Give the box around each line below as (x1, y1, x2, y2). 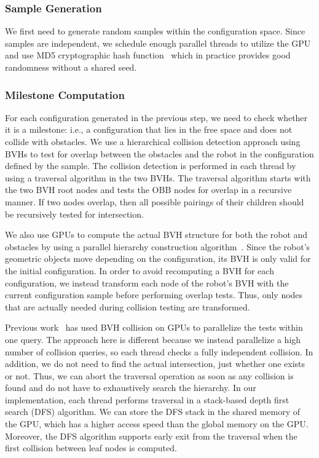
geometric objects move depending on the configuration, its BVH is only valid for (5, 252, 311, 265)
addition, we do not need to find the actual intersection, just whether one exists (5, 357, 305, 370)
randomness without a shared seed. (5, 61, 137, 73)
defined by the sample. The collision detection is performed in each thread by (5, 159, 296, 172)
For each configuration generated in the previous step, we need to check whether (5, 111, 308, 124)
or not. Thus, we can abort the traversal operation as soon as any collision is (5, 369, 294, 382)
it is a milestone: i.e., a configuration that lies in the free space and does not (5, 123, 293, 136)
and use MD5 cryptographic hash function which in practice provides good (5, 49, 291, 61)
